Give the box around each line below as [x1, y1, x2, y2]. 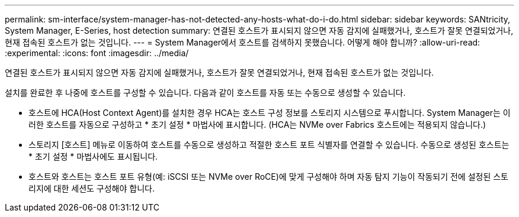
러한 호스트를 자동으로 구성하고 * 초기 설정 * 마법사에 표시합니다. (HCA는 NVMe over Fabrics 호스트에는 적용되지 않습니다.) [28, 119, 486, 129]
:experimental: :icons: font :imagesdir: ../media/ [5, 48, 189, 58]
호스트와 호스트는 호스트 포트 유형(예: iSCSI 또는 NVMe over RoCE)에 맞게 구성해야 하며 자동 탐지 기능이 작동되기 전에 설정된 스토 [28, 171, 509, 182]
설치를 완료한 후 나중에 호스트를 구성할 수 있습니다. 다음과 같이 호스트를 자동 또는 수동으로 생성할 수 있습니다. [5, 88, 406, 98]
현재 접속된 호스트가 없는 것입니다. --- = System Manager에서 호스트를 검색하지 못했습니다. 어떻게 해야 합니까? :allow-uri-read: [5, 37, 480, 47]
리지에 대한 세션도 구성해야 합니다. [28, 183, 155, 193]
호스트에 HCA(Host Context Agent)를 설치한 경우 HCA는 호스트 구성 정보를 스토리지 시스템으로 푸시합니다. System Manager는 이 [28, 108, 511, 118]
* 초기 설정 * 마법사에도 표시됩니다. [28, 151, 158, 161]
